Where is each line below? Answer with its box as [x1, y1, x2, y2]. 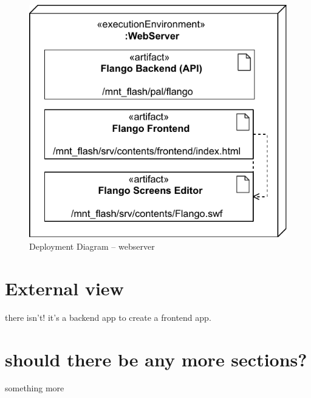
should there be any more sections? [5, 346, 307, 371]
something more [5, 382, 64, 394]
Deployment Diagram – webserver [29, 240, 155, 253]
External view [5, 275, 124, 300]
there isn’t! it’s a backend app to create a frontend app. [5, 311, 211, 323]
